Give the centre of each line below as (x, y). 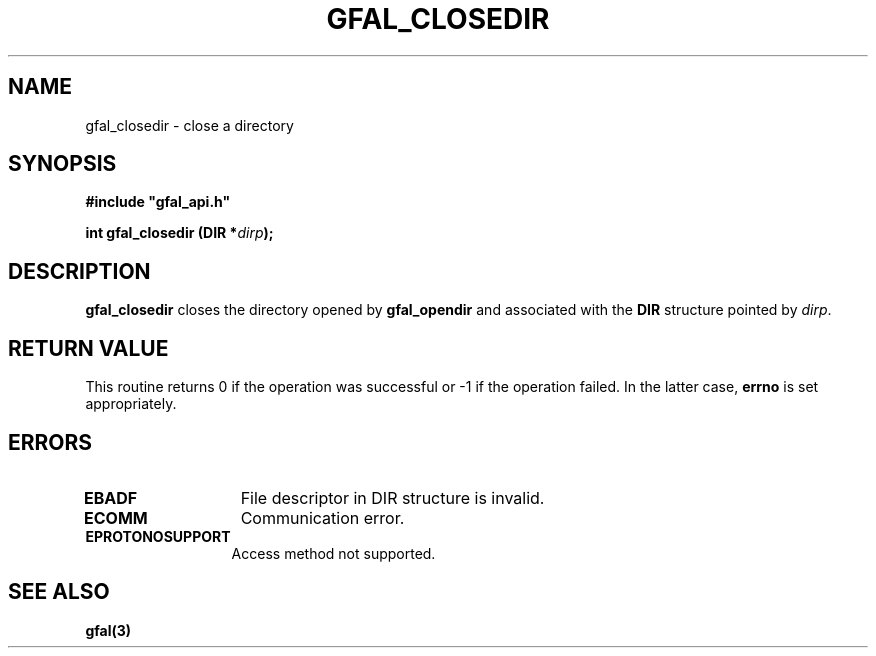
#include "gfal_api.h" (158, 202)
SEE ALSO (59, 592)
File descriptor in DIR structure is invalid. (392, 497)
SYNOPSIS (62, 164)
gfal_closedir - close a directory (189, 125)
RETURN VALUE (88, 348)
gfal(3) (108, 630)
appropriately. (131, 404)
